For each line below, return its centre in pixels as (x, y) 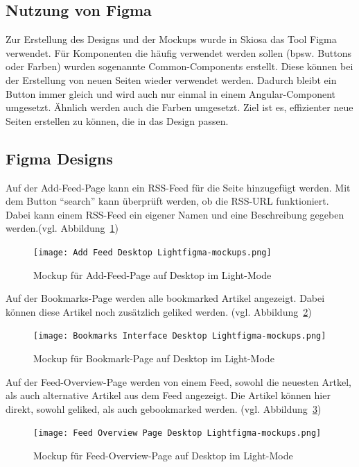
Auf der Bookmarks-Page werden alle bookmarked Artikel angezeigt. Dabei (165, 298)
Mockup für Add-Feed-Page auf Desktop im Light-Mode (152, 274)
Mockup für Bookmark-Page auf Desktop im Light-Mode (154, 358)
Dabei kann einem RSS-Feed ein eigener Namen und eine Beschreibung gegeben (175, 214)
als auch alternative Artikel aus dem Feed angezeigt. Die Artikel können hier (168, 395)
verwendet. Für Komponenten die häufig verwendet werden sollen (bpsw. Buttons (179, 52)
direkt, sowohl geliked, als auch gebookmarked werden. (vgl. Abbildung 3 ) (164, 408)
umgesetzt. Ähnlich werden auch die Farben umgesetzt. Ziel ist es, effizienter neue (179, 107)
